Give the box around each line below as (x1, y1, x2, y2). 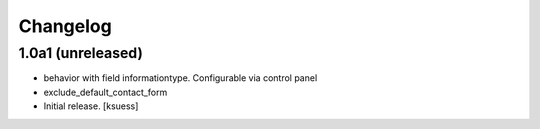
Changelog (18, 15, 112, 37)
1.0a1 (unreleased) (18, 44, 144, 62)
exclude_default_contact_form (43, 86, 168, 98)
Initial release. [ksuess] (43, 100, 139, 112)
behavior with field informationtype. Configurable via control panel (43, 72, 318, 84)
